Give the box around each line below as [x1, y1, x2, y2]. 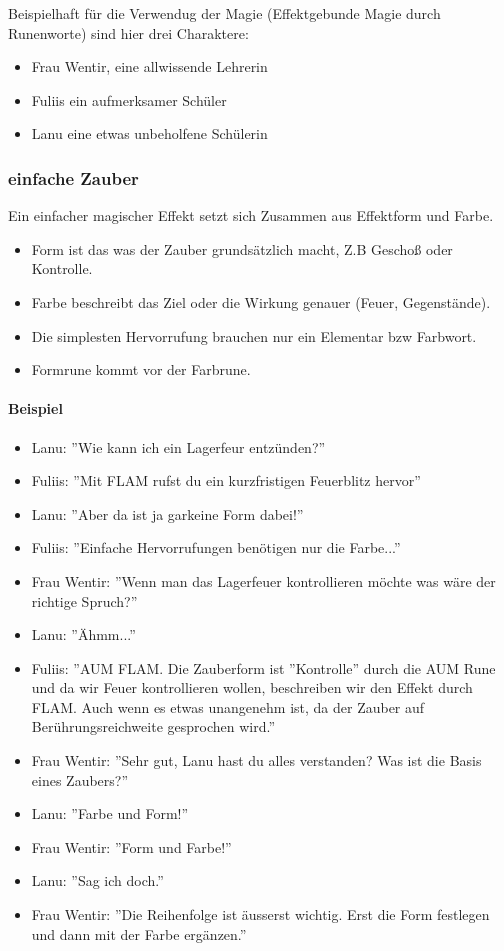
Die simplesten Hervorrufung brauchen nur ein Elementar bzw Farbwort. [31, 325, 477, 346]
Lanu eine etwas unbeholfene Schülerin [31, 123, 268, 144]
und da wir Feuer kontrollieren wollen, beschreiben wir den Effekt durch [31, 677, 473, 698]
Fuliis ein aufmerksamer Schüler [31, 89, 227, 110]
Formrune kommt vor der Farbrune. [31, 359, 251, 380]
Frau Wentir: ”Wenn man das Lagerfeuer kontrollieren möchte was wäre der [31, 570, 496, 591]
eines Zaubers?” [31, 769, 129, 790]
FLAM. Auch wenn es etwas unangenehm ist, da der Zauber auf [31, 696, 425, 717]
